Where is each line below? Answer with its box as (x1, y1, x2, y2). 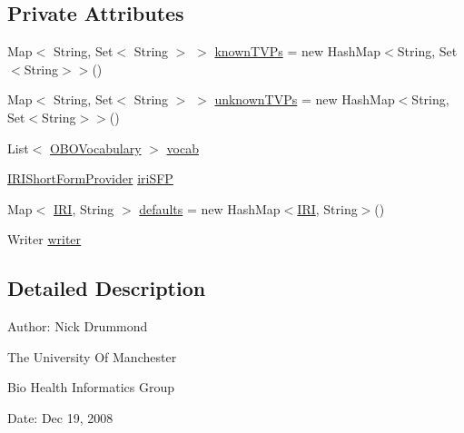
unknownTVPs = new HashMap (214, 90, 395, 109)
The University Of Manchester (7, 347, 177, 366)
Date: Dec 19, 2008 (7, 408, 114, 427)
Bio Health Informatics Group (7, 378, 175, 397)
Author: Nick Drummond (7, 317, 148, 336)
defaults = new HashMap (139, 199, 281, 218)
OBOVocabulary (49, 138, 142, 157)
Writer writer (7, 230, 82, 249)
